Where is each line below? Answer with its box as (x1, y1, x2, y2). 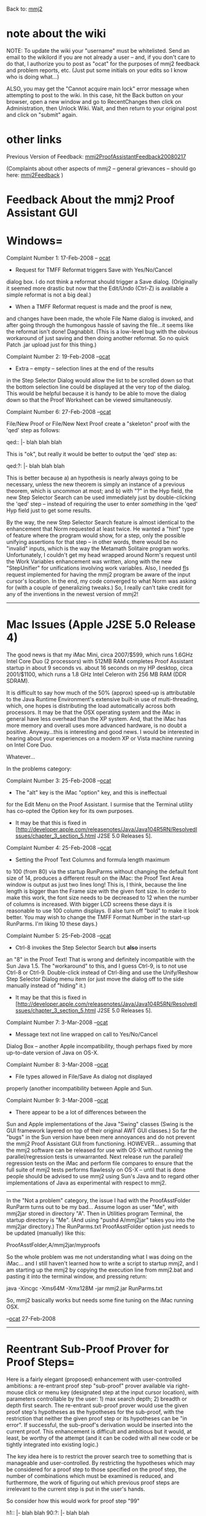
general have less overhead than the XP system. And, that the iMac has (6, 715, 187, 722)
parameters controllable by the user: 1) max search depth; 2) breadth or (6, 1395, 188, 1402)
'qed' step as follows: (6, 427, 61, 433)
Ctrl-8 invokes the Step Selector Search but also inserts (15, 944, 157, 951)
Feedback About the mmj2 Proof (6, 193, 175, 207)
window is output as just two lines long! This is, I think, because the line (6, 880, 187, 888)
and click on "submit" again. (6, 111, 78, 119)
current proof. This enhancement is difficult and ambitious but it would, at (6, 1428, 192, 1435)
